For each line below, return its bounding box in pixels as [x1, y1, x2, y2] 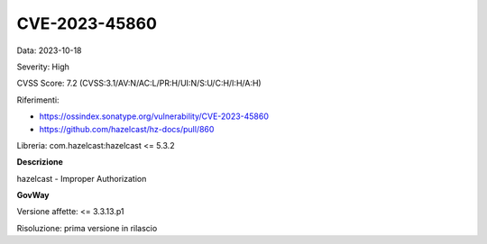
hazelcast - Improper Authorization [16, 173, 147, 184]
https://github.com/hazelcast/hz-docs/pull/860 [39, 123, 215, 134]
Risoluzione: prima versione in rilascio [16, 222, 158, 233]
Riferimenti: [16, 95, 60, 105]
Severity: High [16, 61, 69, 72]
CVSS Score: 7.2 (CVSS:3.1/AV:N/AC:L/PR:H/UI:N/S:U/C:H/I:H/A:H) [16, 77, 262, 89]
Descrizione [16, 157, 63, 167]
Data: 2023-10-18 [16, 45, 82, 56]
